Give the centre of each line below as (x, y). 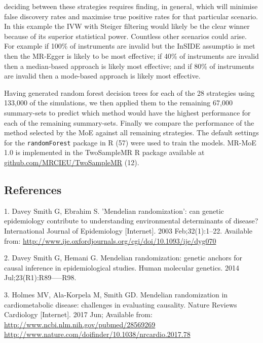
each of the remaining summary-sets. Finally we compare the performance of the (129, 122)
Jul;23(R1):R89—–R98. (40, 277)
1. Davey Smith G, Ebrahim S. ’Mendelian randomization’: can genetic (114, 211)
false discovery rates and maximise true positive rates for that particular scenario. (131, 16)
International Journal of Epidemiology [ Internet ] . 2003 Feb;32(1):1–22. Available (128, 230)
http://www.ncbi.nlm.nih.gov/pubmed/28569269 (80, 324)
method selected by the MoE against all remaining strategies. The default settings (131, 132)
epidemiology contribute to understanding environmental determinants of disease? (131, 221)
